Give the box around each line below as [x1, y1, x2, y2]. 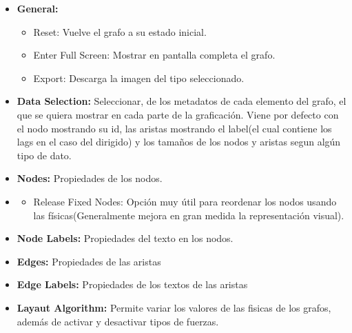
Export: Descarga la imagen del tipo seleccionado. [33, 70, 245, 85]
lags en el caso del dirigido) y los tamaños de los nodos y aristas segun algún [17, 134, 341, 149]
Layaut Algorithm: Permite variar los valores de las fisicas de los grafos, [17, 300, 331, 314]
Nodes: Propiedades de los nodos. [17, 171, 163, 185]
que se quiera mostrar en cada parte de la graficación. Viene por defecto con [17, 107, 339, 121]
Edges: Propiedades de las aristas [17, 254, 161, 268]
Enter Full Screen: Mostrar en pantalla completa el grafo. [33, 48, 276, 62]
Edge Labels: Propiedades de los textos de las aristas [17, 277, 248, 292]
